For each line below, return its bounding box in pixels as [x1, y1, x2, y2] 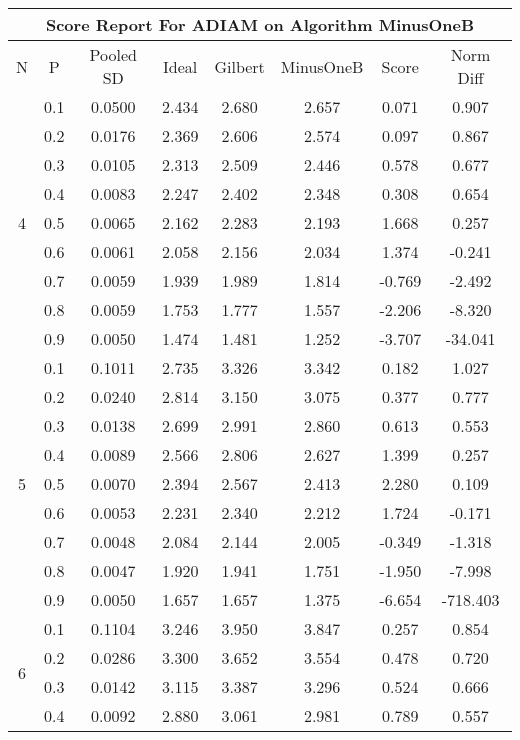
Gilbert [214, 54, 265, 78]
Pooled [89, 43, 137, 66]
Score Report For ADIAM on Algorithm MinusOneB [45, 13, 475, 36]
